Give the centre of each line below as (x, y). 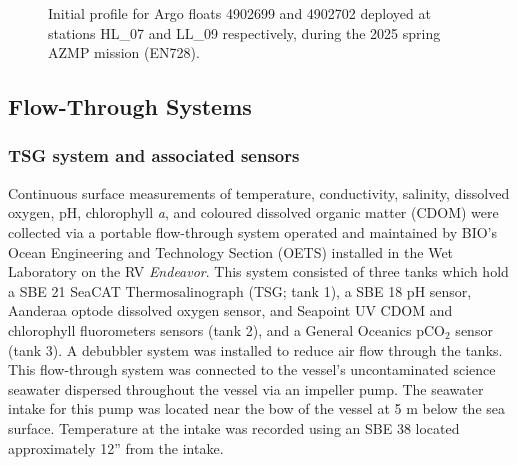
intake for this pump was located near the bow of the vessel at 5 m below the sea (256, 408)
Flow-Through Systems (130, 106)
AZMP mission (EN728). (124, 52)
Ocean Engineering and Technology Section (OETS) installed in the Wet (231, 251)
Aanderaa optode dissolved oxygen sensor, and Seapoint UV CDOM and (230, 310)
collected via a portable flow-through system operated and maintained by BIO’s (252, 231)
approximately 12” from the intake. (116, 447)
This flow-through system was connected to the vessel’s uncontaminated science (252, 369)
